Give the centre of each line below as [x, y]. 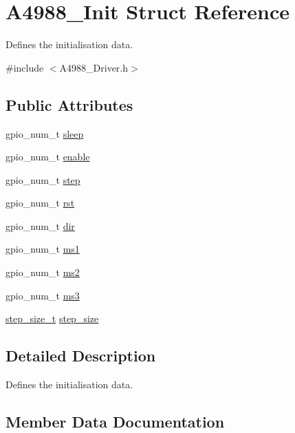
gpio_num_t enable [48, 157]
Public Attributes [69, 104]
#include [25, 67]
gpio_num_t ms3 [43, 295]
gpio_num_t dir [40, 225]
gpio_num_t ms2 [43, 272]
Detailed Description [81, 356]
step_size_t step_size [52, 318]
